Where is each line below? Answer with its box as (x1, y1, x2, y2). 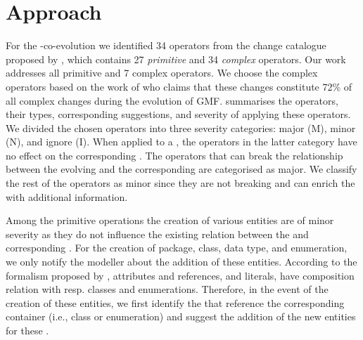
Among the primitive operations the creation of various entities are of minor (6, 213, 334, 228)
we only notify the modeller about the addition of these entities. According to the (6, 254, 357, 269)
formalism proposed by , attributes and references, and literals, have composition (6, 268, 355, 282)
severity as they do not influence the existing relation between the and (6, 226, 309, 241)
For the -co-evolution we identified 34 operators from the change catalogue (6, 38, 326, 53)
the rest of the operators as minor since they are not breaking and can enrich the (6, 176, 355, 190)
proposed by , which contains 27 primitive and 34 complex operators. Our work (6, 51, 346, 66)
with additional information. (6, 189, 128, 204)
